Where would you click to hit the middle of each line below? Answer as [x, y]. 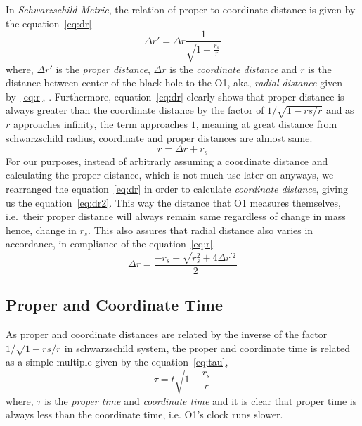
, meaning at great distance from [266, 124]
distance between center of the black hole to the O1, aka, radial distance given [174, 83]
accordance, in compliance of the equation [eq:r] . [111, 244]
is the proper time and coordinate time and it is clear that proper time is [201, 400]
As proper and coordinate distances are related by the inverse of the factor [167, 334]
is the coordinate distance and [233, 69]
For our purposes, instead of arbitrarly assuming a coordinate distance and [167, 161]
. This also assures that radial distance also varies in [201, 230]
